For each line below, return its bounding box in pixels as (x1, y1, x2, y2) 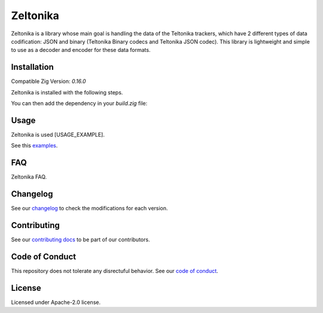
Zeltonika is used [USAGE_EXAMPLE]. (11, 131, 105, 138)
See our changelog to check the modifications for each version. (11, 205, 168, 212)
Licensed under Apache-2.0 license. (11, 299, 101, 306)
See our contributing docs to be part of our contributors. (11, 236, 150, 243)
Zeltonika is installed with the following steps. (11, 88, 123, 96)
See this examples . (11, 142, 58, 149)
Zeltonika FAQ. (11, 173, 47, 180)
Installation (11, 62, 54, 72)
